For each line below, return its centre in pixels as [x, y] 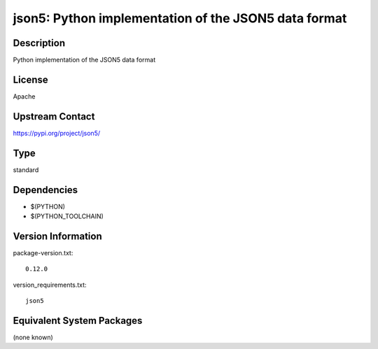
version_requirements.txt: [50, 285]
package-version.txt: [43, 252]
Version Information [57, 236]
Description [39, 43]
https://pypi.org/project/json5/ [57, 133]
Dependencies [45, 190]
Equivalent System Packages [78, 321]
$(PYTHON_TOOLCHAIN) [67, 216]
